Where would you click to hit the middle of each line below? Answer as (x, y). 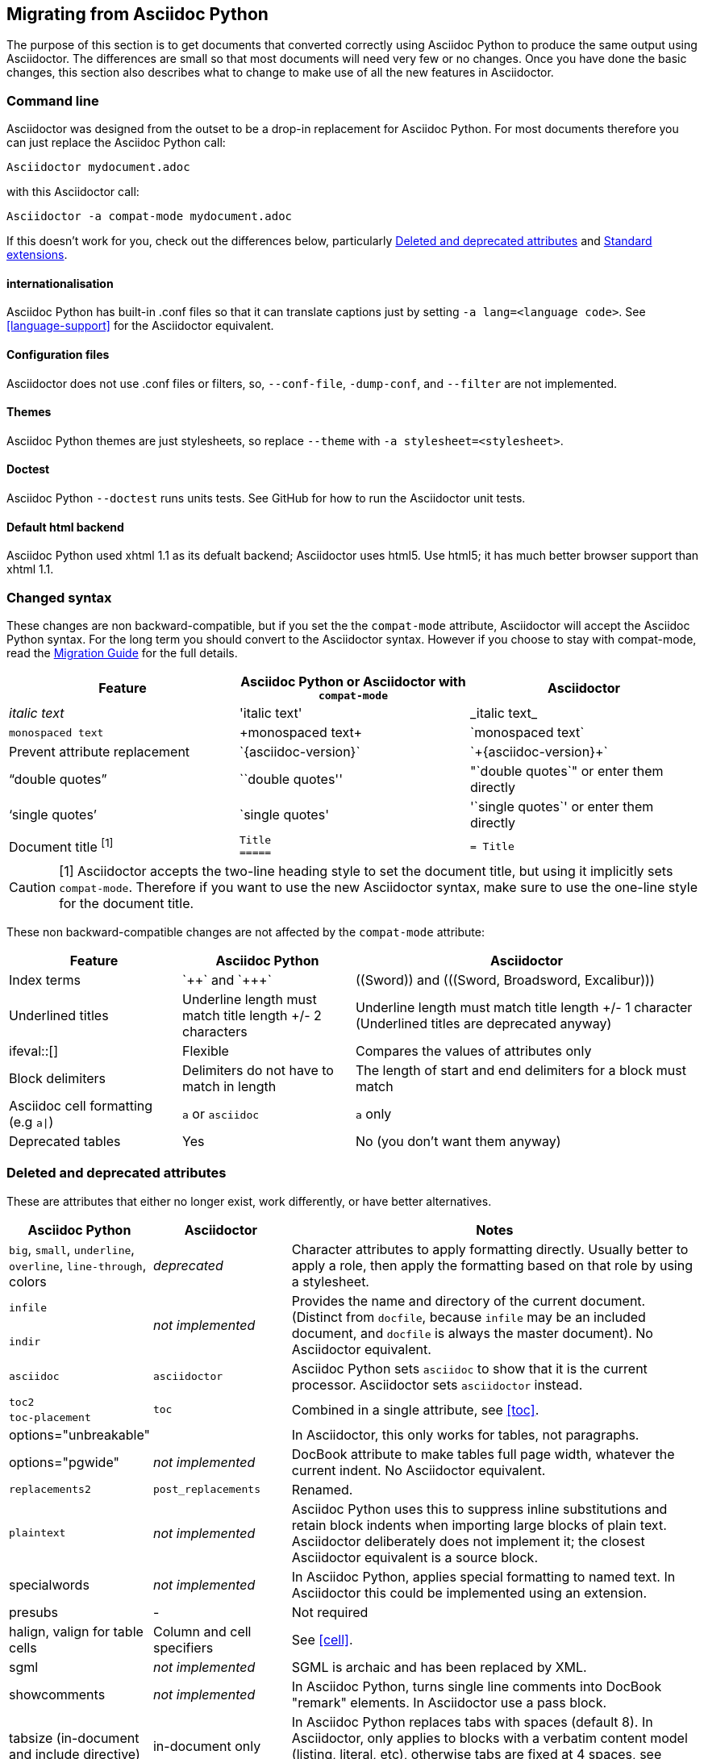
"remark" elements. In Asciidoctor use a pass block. (449, 1702)
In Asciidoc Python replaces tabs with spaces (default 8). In (472, 1721)
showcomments (57, 1694)
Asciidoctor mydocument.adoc (98, 167)
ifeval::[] (34, 1051)
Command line (53, 100)
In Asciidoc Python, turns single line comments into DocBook (477, 1686)
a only (374, 1114)
